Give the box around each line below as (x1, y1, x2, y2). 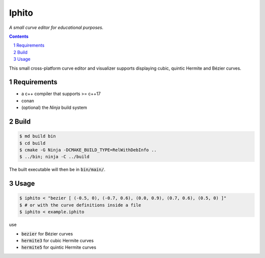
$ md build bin (19, 133, 56, 139)
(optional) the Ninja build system (21, 104, 87, 110)
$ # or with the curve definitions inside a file (19, 202, 141, 208)
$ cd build (19, 140, 46, 146)
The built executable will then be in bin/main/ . (9, 167, 106, 173)
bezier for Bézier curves (21, 231, 73, 236)
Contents (9, 33, 29, 39)
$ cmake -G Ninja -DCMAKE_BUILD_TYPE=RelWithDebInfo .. (19, 147, 157, 153)
